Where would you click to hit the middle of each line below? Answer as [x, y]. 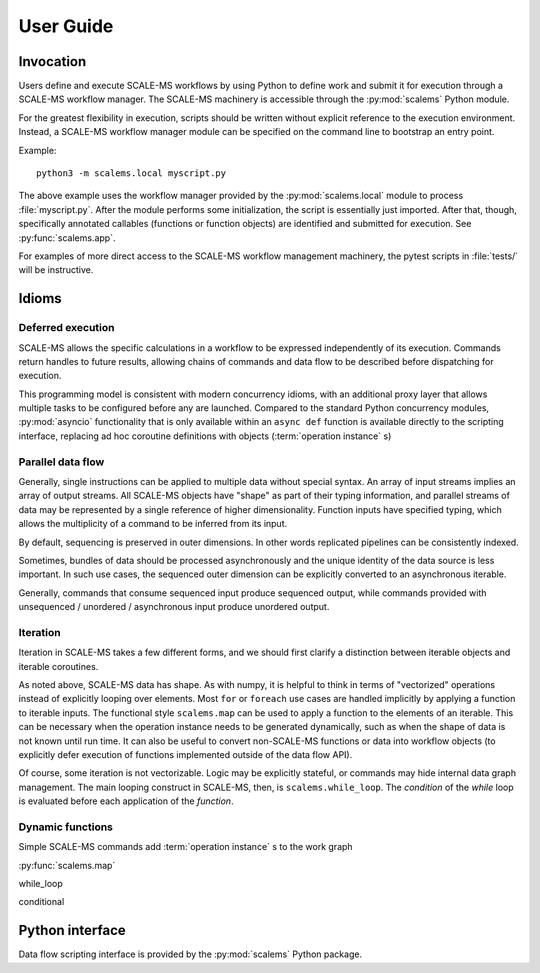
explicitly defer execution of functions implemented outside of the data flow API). [185, 754]
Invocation [52, 61]
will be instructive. [56, 270]
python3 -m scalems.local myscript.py [131, 173]
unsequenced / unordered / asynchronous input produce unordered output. [174, 607]
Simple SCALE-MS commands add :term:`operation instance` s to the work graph [186, 847]
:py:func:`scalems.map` [67, 865]
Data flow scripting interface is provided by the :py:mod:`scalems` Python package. [190, 954]
